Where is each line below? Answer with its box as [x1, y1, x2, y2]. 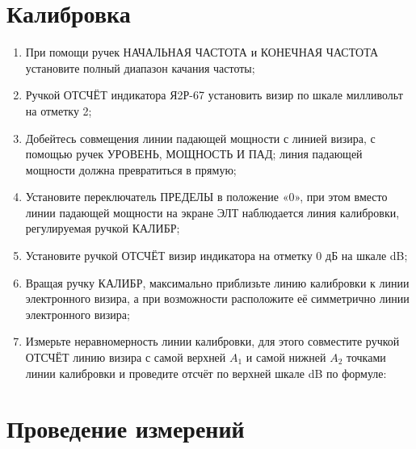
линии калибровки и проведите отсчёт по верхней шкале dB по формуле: [25, 364, 387, 381]
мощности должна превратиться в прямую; [25, 161, 237, 178]
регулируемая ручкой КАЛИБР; [25, 220, 180, 237]
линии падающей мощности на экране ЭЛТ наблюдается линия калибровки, [25, 204, 400, 220]
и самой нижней [246, 349, 326, 366]
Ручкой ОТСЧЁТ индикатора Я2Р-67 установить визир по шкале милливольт [25, 86, 403, 103]
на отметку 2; [25, 102, 92, 119]
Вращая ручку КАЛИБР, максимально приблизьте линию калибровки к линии [25, 274, 410, 291]
